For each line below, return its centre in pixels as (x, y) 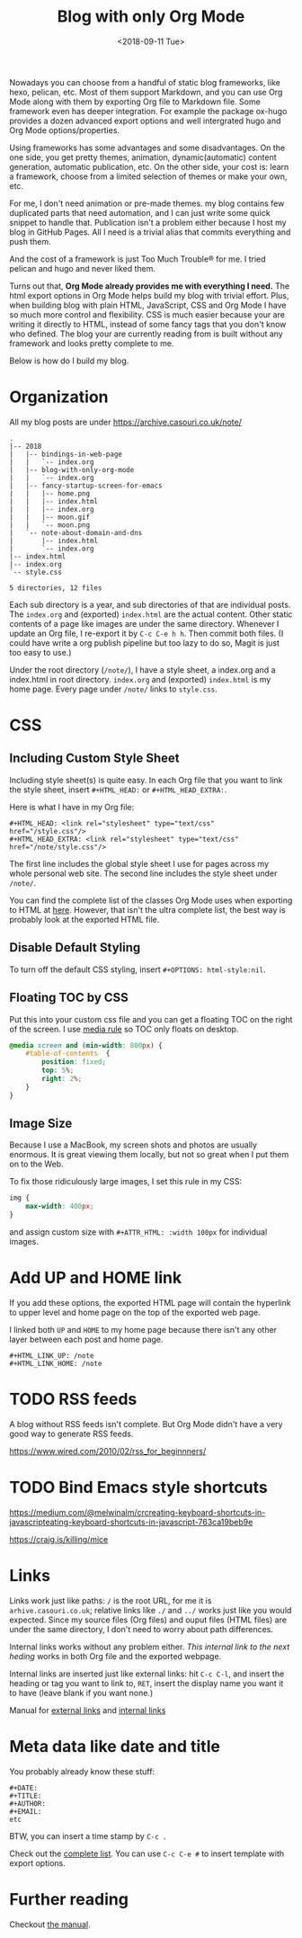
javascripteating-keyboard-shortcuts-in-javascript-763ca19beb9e (131, 1522)
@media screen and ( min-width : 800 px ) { (86, 1045)
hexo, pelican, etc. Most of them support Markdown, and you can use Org (146, 92)
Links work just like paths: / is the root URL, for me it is (111, 1600)
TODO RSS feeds (73, 1399)
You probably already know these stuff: (82, 1771)
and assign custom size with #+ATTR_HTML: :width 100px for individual (138, 1232)
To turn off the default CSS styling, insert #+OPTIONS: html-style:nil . (138, 969)
